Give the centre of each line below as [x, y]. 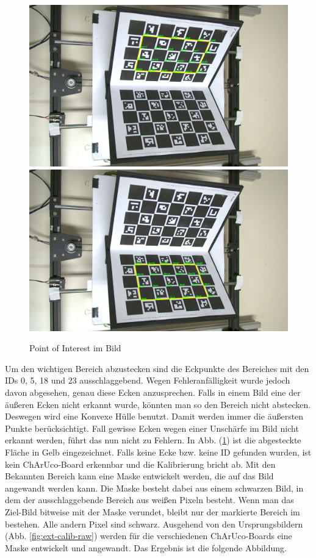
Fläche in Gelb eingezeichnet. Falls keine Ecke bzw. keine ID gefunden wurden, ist [158, 452]
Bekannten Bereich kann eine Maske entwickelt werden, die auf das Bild [139, 476]
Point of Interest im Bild [75, 348]
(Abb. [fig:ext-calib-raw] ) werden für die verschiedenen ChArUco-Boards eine [149, 536]
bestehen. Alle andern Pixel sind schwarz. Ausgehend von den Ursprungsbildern [154, 524]
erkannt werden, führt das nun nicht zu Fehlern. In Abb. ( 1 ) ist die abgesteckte [153, 440]
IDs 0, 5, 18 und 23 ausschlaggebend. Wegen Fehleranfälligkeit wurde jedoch [148, 380]
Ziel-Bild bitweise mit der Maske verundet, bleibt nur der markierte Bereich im [153, 511]
